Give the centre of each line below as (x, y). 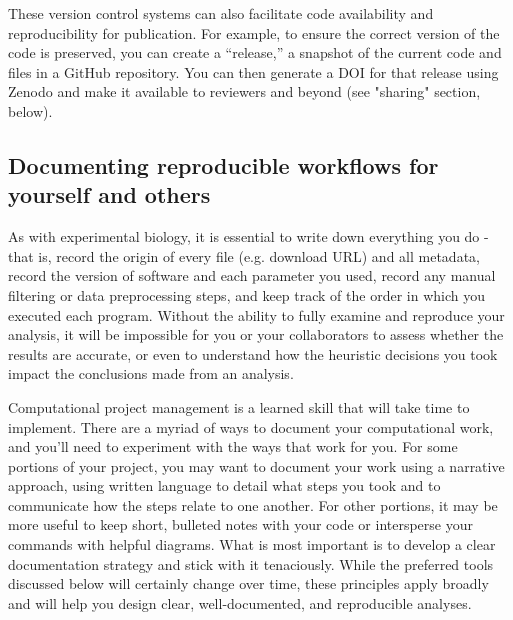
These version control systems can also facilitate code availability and (221, 13)
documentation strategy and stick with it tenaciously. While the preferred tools (251, 563)
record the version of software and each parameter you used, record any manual (252, 275)
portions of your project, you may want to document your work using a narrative (256, 465)
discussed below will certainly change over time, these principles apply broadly (248, 583)
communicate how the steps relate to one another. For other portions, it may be (253, 504)
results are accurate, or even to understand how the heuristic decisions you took (253, 353)
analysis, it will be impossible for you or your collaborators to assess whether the (256, 334)
